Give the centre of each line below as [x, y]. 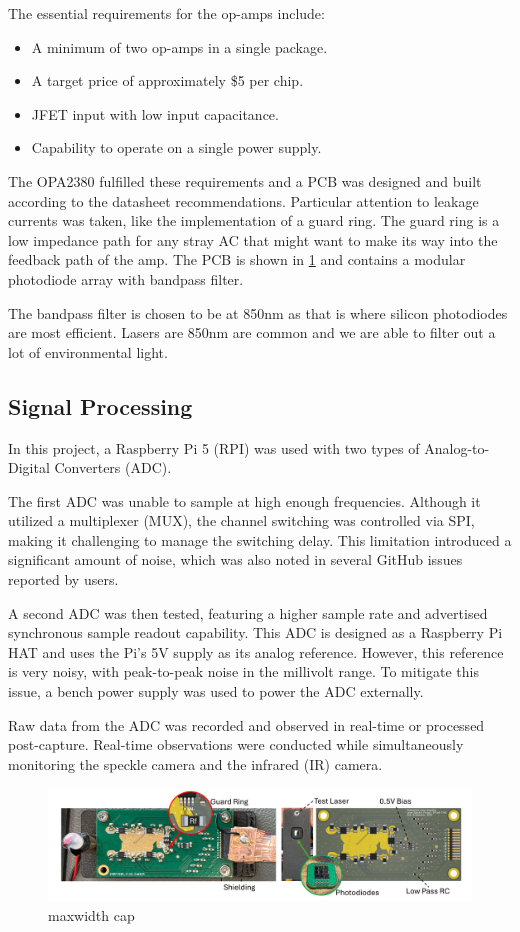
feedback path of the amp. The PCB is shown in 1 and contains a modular [237, 259]
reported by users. [63, 579]
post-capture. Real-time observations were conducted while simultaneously [236, 744]
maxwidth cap [91, 914]
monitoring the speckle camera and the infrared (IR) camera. [195, 763]
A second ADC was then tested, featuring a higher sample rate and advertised [248, 612]
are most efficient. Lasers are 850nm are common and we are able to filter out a [252, 332]
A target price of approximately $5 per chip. [167, 80]
